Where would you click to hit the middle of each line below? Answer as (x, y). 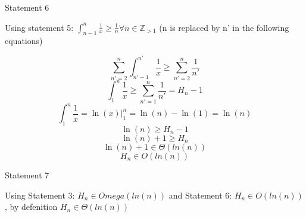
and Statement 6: (200, 195)
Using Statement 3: (40, 195)
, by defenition (31, 207)
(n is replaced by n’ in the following (224, 27)
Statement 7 (27, 174)
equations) (24, 41)
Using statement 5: (39, 27)
